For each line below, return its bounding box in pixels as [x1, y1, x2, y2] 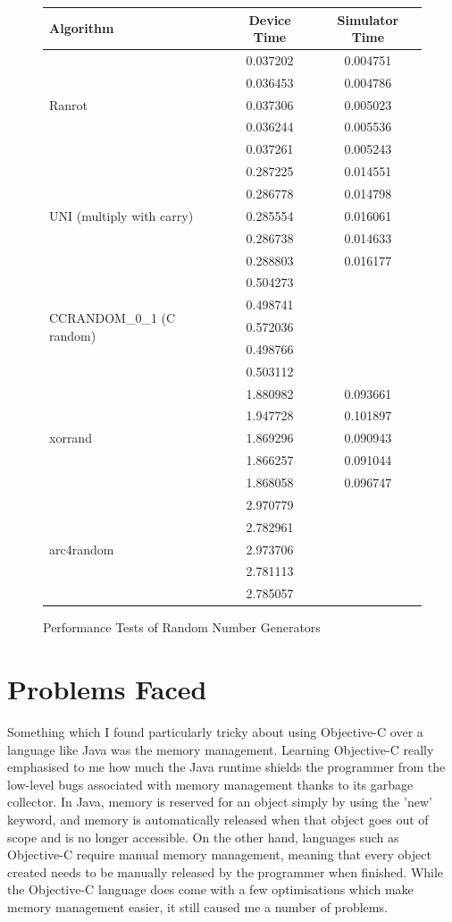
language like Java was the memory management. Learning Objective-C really [7, 740, 434, 758]
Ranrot [49, 95, 88, 114]
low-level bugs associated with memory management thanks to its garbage [7, 774, 414, 793]
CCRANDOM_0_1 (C [49, 309, 176, 327]
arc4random [49, 539, 114, 558]
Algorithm [49, 19, 114, 38]
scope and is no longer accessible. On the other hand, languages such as [7, 827, 399, 846]
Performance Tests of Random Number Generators [43, 618, 321, 637]
